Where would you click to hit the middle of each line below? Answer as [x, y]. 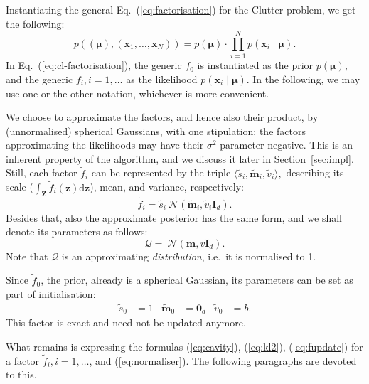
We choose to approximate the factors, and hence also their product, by [162, 117]
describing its [315, 172]
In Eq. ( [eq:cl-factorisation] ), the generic [94, 65]
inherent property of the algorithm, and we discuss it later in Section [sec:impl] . [180, 158]
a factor [23, 360]
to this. [21, 374]
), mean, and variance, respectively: [167, 187]
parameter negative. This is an [287, 145]
